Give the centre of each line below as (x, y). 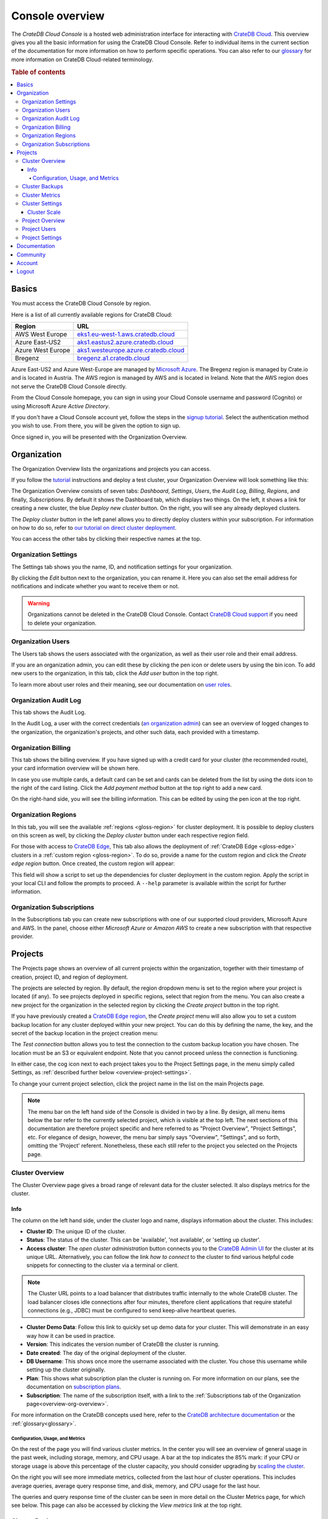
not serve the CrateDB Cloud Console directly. (69, 386)
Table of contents (39, 72)
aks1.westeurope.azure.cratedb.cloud (131, 351)
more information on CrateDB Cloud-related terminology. (82, 59)
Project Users (39, 229)
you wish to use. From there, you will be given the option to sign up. (96, 426)
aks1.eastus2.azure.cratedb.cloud (125, 342)
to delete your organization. (62, 623)
